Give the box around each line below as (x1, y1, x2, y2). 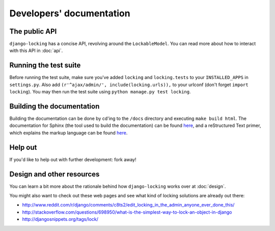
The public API (9, 27, 57, 36)
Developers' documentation (9, 8, 130, 19)
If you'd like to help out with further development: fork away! (9, 156, 136, 163)
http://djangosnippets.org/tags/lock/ (22, 216, 99, 222)
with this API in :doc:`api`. (9, 47, 63, 54)
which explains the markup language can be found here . (9, 130, 128, 136)
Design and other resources (9, 170, 100, 178)
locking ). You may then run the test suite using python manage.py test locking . (9, 89, 191, 95)
